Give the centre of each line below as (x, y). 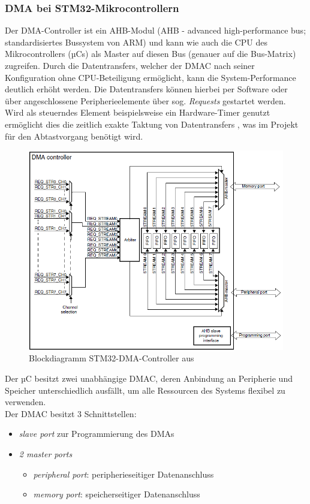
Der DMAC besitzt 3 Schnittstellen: (71, 413)
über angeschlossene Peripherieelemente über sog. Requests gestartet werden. (145, 100)
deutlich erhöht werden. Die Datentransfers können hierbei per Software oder (146, 89)
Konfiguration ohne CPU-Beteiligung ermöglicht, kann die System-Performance (151, 77)
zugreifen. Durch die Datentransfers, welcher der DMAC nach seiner (130, 65)
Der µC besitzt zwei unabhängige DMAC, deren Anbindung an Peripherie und (149, 378)
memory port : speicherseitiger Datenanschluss (117, 494)
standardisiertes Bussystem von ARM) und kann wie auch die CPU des (136, 42)
